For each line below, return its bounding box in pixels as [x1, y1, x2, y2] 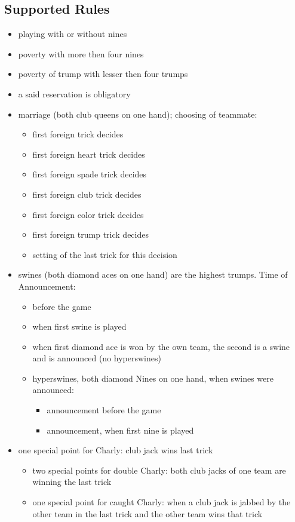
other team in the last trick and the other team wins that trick [32, 507, 263, 520]
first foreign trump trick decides [32, 228, 149, 241]
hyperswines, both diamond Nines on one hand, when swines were [32, 371, 274, 384]
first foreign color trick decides [32, 208, 144, 220]
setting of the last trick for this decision [32, 248, 177, 260]
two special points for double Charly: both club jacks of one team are [32, 463, 286, 476]
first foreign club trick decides [32, 188, 142, 200]
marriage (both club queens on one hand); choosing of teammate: [18, 108, 257, 120]
